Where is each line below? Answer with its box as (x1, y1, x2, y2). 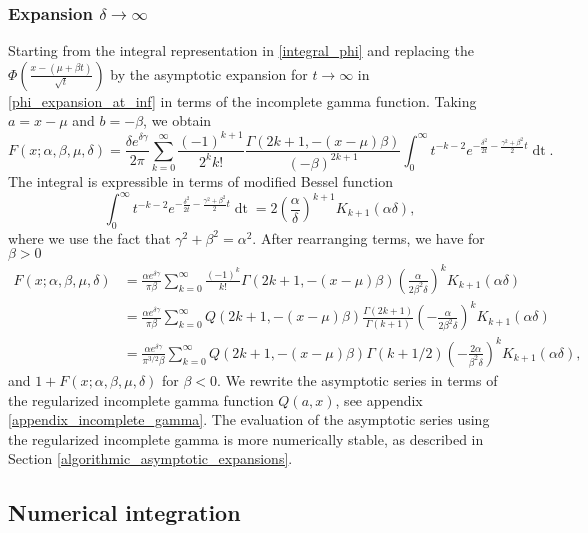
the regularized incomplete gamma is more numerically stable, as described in (8, 428, 484, 449)
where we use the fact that (8, 227, 171, 248)
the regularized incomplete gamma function (8, 389, 274, 410)
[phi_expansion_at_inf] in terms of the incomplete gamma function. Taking (8, 90, 477, 111)
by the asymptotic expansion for (110, 63, 308, 84)
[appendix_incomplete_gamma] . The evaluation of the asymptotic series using (8, 409, 490, 430)
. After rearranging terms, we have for (252, 227, 485, 248)
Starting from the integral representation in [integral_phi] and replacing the (8, 40, 474, 61)
